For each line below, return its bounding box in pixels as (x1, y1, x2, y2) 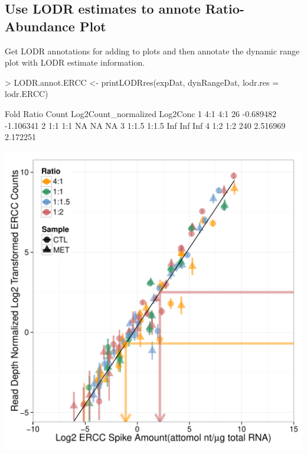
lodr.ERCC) (5, 87, 48, 100)
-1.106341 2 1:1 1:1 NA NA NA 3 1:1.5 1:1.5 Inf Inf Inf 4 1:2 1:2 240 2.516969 (5, 119, 286, 131)
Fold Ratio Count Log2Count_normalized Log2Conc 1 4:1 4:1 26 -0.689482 (5, 107, 277, 119)
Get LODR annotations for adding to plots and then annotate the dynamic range (5, 44, 300, 57)
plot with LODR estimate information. (5, 56, 145, 69)
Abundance (5, 17, 75, 35)
